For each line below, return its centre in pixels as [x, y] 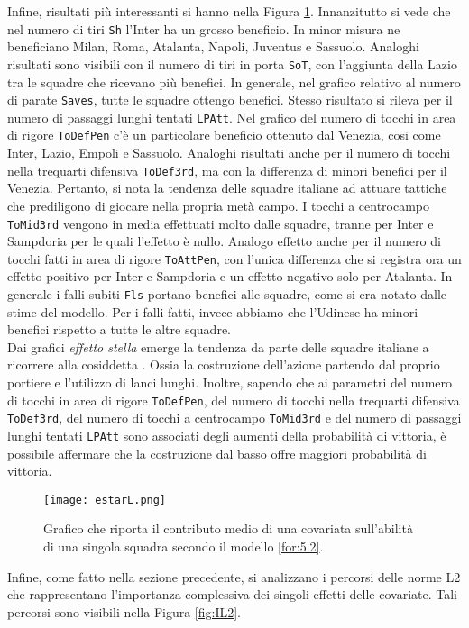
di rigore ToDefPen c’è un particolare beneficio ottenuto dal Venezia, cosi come [224, 135]
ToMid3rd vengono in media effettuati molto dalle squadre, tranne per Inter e [221, 223]
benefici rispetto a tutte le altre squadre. [119, 329]
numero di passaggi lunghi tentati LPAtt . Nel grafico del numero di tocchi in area [232, 117]
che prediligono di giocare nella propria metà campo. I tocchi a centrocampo [219, 205]
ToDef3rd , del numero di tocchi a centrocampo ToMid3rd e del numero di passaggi [234, 418]
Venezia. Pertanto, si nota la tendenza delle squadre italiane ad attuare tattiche [227, 188]
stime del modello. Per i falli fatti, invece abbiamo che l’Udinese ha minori [213, 311]
